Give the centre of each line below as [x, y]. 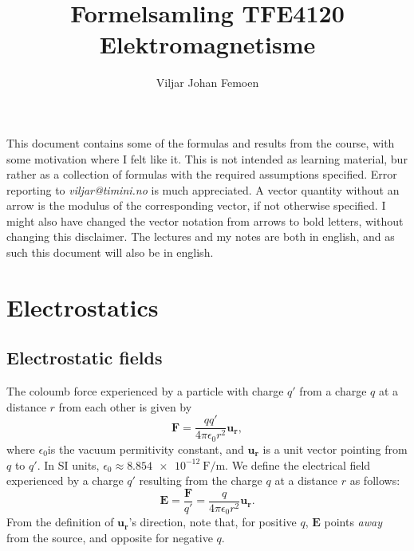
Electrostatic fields [85, 358]
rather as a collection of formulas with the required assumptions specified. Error [202, 174]
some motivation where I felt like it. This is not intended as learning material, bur [207, 158]
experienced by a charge [65, 480]
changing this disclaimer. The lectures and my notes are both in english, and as [201, 236]
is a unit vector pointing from [335, 449]
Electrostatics [83, 307]
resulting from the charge [201, 480]
